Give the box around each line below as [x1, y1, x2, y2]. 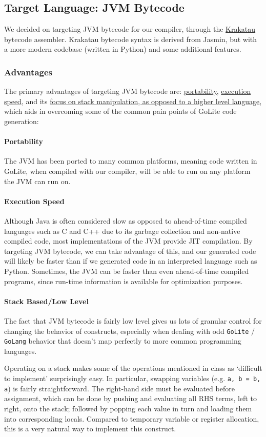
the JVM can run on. [4, 175, 71, 186]
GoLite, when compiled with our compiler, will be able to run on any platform [4, 165, 251, 176]
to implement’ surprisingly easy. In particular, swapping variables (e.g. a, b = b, [4, 373, 261, 383]
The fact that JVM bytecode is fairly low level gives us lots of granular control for [4, 315, 262, 326]
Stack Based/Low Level [4, 295, 89, 306]
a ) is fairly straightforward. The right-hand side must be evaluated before [4, 383, 235, 393]
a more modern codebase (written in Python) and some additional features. [4, 44, 241, 54]
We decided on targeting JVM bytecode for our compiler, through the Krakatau [4, 24, 256, 34]
